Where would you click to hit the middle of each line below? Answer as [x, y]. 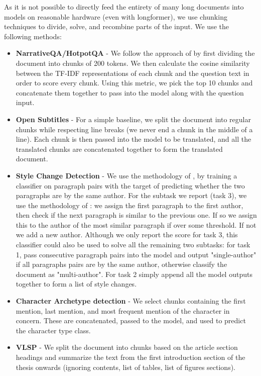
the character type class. [53, 330]
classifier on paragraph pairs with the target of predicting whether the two [130, 185]
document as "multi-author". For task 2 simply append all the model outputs [134, 274]
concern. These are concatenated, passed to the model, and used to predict [131, 320]
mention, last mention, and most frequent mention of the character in [123, 310]
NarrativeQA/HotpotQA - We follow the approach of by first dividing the [135, 53]
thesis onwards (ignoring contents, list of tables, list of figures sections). [126, 367]
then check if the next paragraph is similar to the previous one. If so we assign [136, 215]
